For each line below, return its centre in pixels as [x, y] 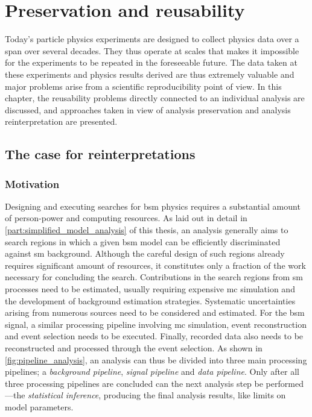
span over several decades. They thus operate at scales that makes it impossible [152, 50]
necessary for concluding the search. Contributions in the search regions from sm [154, 277]
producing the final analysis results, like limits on [195, 395]
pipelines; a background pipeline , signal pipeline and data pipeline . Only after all [152, 372]
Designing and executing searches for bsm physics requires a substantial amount [153, 206]
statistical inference [63, 395]
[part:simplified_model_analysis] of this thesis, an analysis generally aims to [147, 230]
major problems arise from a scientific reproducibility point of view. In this [143, 86]
